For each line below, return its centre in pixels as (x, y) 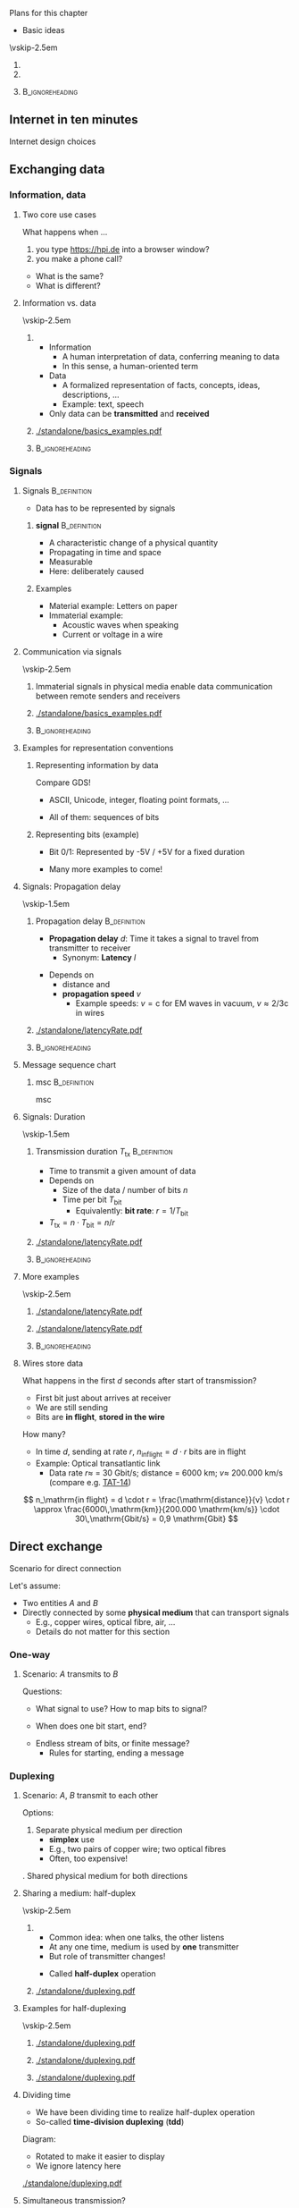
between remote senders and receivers (108, 696)
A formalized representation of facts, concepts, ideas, (161, 385)
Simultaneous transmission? (74, 2201)
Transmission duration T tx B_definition (104, 1152)
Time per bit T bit (92, 1200)
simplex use (72, 1840)
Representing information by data (97, 765)
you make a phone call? (79, 258)
